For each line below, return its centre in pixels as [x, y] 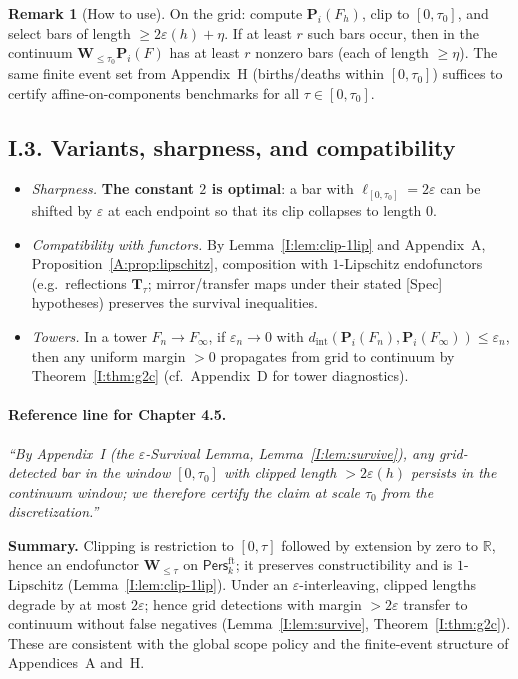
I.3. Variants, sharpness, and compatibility [232, 146]
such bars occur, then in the [393, 32]
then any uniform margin [108, 355]
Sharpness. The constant [112, 188]
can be [460, 188]
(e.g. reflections [79, 282]
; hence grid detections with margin [253, 603]
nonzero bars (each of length [342, 52]
